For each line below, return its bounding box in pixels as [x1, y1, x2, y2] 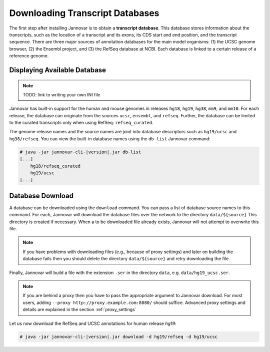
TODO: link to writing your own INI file [22, 91, 100, 97]
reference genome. [9, 53, 49, 59]
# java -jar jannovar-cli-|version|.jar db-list [19, 149, 141, 155]
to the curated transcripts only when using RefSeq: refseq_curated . [9, 120, 153, 126]
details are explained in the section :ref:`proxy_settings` [22, 307, 136, 313]
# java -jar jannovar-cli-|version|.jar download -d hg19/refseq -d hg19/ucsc [19, 334, 217, 340]
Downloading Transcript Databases [9, 7, 159, 18]
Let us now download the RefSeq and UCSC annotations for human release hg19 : [9, 320, 176, 327]
